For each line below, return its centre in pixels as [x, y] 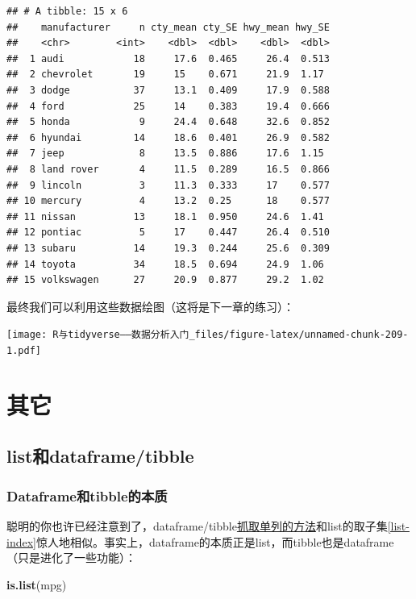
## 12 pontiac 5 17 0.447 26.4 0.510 [168, 233]
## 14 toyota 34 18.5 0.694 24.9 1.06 [165, 264]
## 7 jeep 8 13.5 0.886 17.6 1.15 [165, 154]
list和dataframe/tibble [100, 456]
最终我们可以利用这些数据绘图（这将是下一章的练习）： [150, 306]
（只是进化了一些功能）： [71, 557]
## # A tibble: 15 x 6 [67, 11]
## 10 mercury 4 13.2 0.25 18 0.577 [168, 201]
